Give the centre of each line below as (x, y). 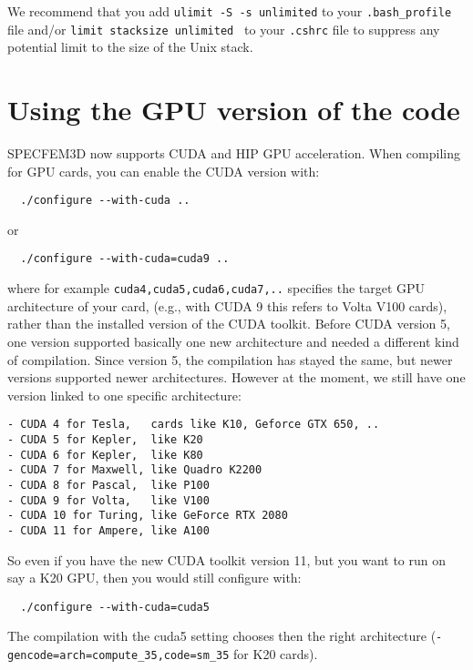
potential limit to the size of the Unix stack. (130, 47)
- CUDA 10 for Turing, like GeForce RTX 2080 (148, 516)
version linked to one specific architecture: (124, 395)
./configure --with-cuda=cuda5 (115, 607)
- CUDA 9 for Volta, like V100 (108, 500)
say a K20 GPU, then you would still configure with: (154, 578)
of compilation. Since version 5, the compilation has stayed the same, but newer (230, 359)
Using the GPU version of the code (234, 110)
